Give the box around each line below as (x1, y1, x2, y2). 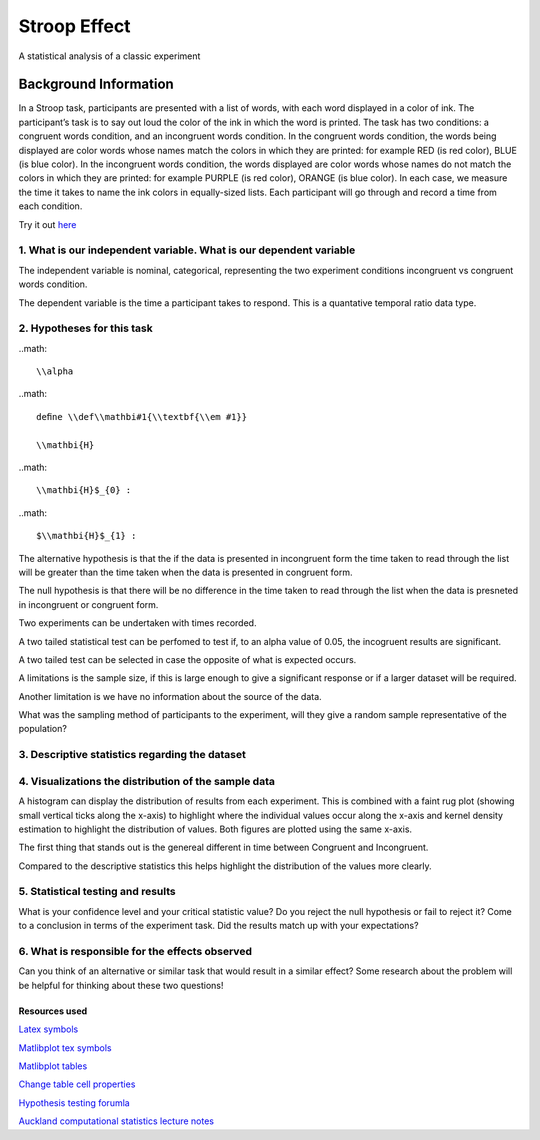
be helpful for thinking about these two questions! (18, 979, 224, 991)
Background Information (18, 76, 174, 93)
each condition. (18, 200, 83, 212)
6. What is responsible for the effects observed (18, 945, 252, 959)
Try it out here (18, 218, 77, 230)
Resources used (18, 1005, 88, 1017)
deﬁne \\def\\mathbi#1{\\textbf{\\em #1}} (36, 411, 248, 422)
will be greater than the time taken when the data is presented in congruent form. (18, 566, 353, 578)
